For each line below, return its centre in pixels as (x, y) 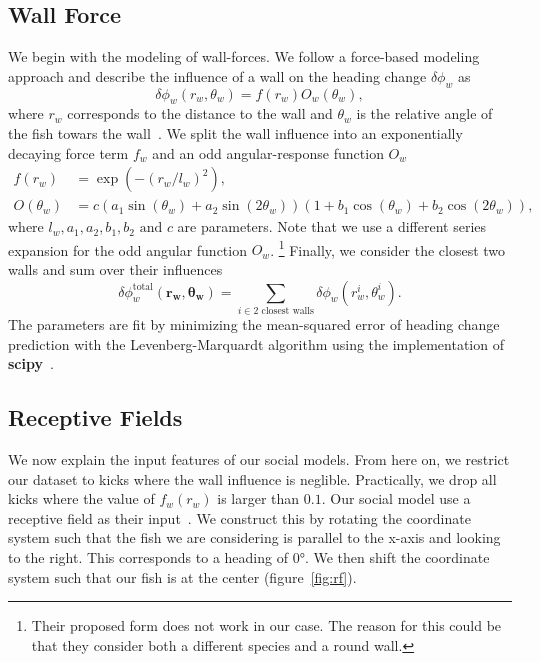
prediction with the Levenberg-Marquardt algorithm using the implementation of (256, 343)
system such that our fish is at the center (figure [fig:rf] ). (182, 576)
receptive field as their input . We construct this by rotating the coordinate (239, 517)
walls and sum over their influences (115, 269)
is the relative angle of (424, 113)
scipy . (31, 363)
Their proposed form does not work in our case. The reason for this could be (266, 625)
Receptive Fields (95, 417)
